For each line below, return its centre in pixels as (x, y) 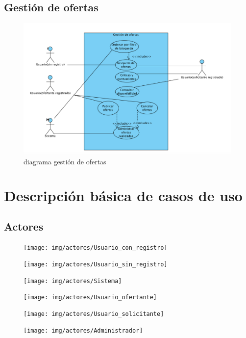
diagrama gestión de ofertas (65, 162)
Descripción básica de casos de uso (123, 195)
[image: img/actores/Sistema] (73, 281)
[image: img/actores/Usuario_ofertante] (90, 298)
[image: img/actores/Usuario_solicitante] (94, 314)
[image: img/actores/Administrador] (83, 330)
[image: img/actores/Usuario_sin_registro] (96, 264)
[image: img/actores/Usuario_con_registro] (96, 248)
